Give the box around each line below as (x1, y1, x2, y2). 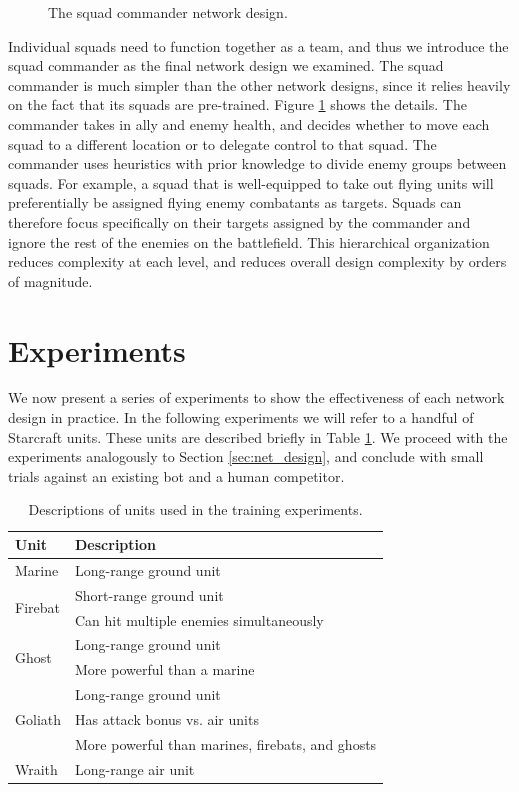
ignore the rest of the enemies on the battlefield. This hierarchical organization (8, 231, 490, 252)
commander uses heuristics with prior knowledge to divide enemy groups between (8, 153, 507, 174)
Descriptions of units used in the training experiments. (28, 499, 363, 520)
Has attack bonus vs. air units (75, 708, 259, 729)
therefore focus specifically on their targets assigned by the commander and (8, 211, 471, 232)
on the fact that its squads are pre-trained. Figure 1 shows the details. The (8, 94, 467, 115)
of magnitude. (8, 270, 93, 291)
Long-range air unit (75, 758, 195, 779)
